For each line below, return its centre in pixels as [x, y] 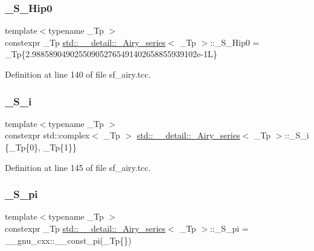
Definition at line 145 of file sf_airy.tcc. [78, 167]
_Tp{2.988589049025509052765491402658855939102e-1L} [111, 54]
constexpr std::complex [47, 135]
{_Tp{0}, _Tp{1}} [41, 147]
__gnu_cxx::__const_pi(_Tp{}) [68, 240]
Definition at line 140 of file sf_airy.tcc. [78, 74]
